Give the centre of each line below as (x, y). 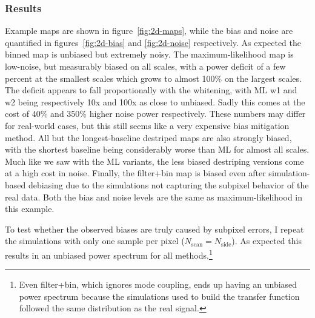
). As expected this (267, 241)
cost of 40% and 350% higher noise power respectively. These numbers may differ (155, 114)
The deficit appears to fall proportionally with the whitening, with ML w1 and (151, 90)
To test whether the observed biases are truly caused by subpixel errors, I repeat (154, 229)
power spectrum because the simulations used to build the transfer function (159, 296)
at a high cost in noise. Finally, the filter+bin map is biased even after (135, 173)
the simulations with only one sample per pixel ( (95, 241)
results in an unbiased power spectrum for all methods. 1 (109, 254)
